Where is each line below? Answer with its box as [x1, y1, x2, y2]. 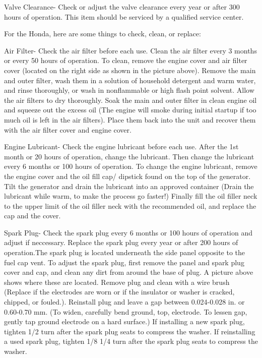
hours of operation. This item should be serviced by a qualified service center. [4, 11, 244, 22]
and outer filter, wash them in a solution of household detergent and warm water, [4, 75, 256, 85]
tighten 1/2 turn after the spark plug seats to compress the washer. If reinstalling [4, 326, 255, 336]
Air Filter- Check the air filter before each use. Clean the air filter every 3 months [4, 45, 257, 55]
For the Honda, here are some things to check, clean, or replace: [4, 28, 201, 39]
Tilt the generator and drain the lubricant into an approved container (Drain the [4, 181, 254, 191]
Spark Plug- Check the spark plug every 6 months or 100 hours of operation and [4, 227, 253, 237]
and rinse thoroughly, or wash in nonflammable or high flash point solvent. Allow [4, 85, 254, 95]
